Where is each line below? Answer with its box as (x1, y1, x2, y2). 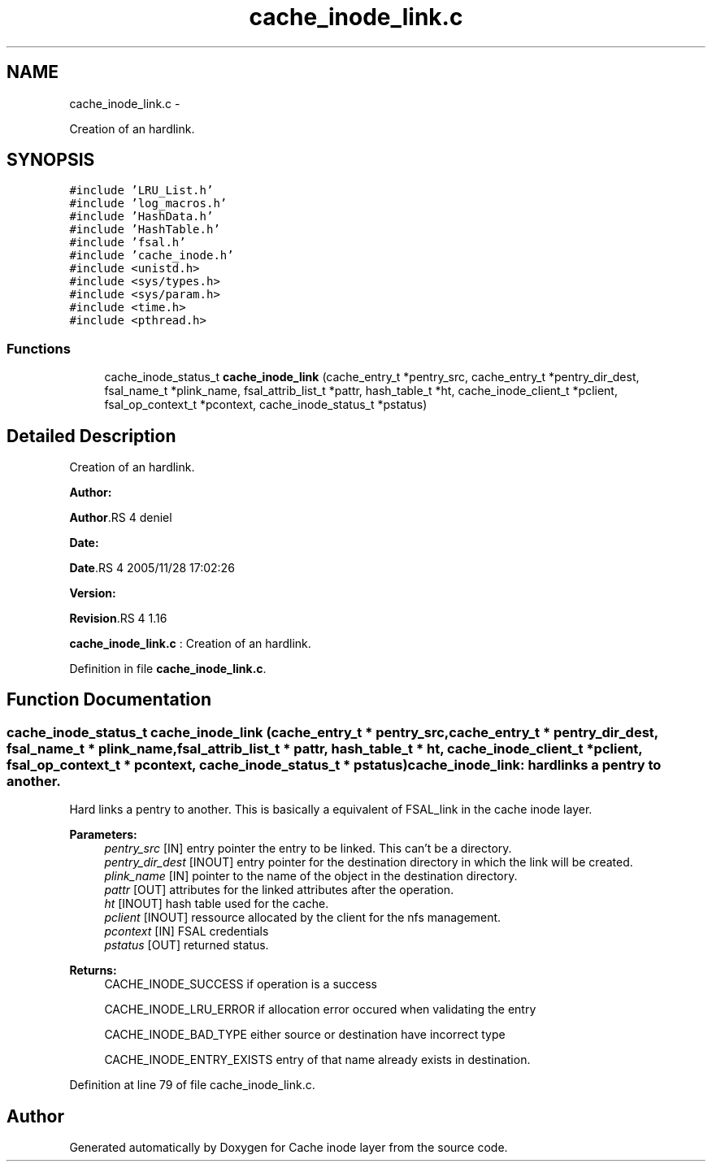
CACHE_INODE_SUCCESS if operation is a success (104, 977, 377, 992)
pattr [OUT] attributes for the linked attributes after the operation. (104, 883, 454, 897)
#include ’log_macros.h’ (69, 197, 228, 211)
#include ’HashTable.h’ (69, 223, 220, 237)
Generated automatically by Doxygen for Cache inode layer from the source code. (69, 1140, 508, 1155)
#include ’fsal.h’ (69, 236, 186, 250)
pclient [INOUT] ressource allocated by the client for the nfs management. (104, 910, 501, 925)
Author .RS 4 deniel (69, 510, 172, 525)
